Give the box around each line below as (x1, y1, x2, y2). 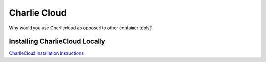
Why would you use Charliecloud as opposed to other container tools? (9, 25, 152, 31)
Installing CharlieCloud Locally (9, 37, 105, 46)
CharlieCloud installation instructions (9, 50, 84, 56)
